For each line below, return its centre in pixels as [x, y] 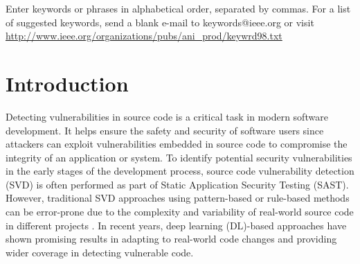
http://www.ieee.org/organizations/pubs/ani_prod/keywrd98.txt [144, 36]
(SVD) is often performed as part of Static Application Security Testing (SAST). [177, 184]
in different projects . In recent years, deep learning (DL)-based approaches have [176, 225]
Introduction [67, 83]
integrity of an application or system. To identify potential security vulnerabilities [179, 157]
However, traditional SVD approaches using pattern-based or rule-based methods [178, 198]
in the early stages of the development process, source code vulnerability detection [180, 171]
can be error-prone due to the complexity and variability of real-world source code [180, 212]
